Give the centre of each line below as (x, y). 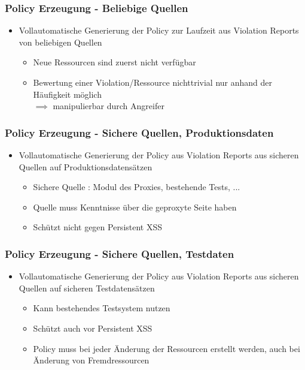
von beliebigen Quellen (60, 42)
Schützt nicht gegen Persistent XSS (98, 227)
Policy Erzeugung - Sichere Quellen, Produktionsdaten (139, 132)
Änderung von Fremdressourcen (91, 360)
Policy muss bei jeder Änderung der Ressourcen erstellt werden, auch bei (167, 348)
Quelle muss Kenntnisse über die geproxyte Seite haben (135, 207)
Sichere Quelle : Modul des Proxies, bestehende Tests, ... (137, 187)
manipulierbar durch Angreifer (109, 106)
